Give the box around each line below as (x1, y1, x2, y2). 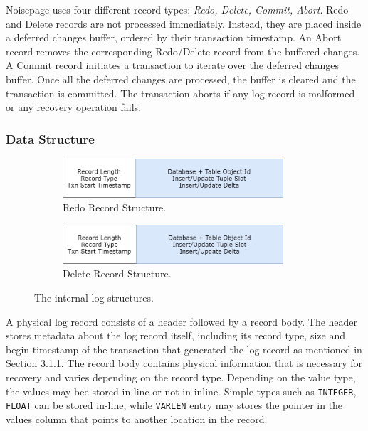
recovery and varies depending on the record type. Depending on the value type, (6, 369, 356, 384)
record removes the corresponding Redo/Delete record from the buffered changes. (6, 43, 360, 58)
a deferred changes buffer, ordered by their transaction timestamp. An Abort (6, 30, 342, 45)
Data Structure (6, 129, 95, 147)
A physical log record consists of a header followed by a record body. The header (6, 314, 358, 329)
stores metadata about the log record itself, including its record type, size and (6, 328, 345, 343)
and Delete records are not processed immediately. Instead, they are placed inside (6, 16, 362, 31)
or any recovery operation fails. (6, 100, 142, 115)
